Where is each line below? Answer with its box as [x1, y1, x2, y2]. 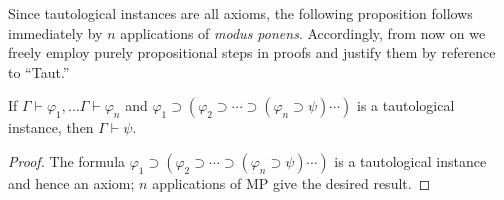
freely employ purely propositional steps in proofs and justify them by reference [8, 42, 496, 63]
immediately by [8, 22, 103, 43]
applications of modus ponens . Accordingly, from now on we [120, 22, 486, 43]
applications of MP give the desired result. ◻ [152, 172, 431, 193]
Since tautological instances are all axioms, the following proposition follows [8, 3, 473, 23]
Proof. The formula [8, 150, 126, 171]
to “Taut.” [8, 61, 70, 82]
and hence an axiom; [8, 172, 135, 193]
